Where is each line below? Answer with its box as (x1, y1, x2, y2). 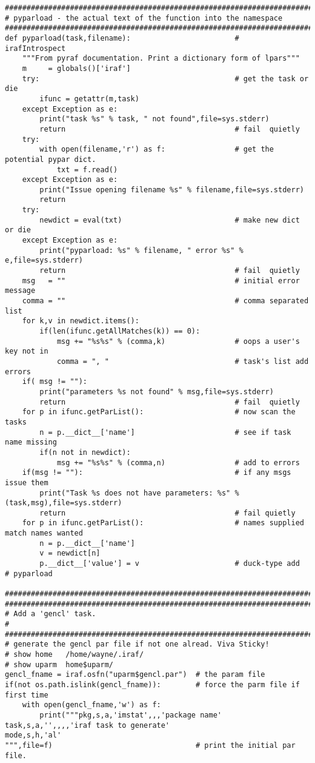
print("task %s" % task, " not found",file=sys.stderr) (39, 115, 270, 124)
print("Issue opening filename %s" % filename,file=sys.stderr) (39, 185, 304, 194)
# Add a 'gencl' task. (5, 610, 96, 619)
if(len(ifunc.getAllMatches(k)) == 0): (39, 327, 201, 335)
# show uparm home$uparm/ (5, 660, 113, 669)
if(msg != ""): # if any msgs (22, 468, 291, 477)
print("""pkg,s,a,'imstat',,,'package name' (39, 710, 222, 719)
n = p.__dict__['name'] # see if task (39, 428, 291, 437)
